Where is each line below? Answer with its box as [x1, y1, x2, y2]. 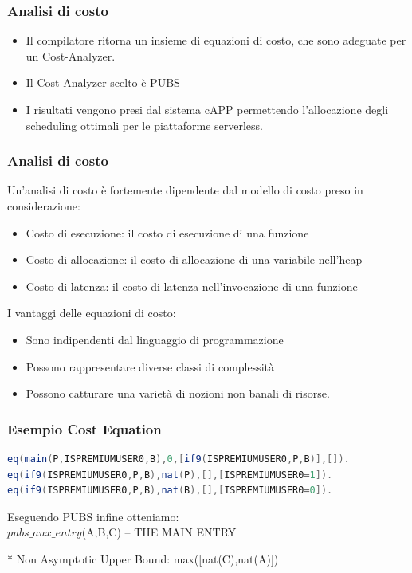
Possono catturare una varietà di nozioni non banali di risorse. [26, 385, 330, 402]
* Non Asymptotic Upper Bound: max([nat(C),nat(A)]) [7, 550, 279, 567]
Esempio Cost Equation [7, 418, 162, 438]
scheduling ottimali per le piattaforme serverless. [26, 116, 263, 133]
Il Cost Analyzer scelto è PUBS [26, 74, 180, 91]
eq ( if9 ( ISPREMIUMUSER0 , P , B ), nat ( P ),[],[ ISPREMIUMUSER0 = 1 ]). [7, 469, 333, 481]
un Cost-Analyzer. [26, 47, 116, 64]
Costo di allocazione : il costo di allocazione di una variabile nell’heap [26, 251, 363, 268]
